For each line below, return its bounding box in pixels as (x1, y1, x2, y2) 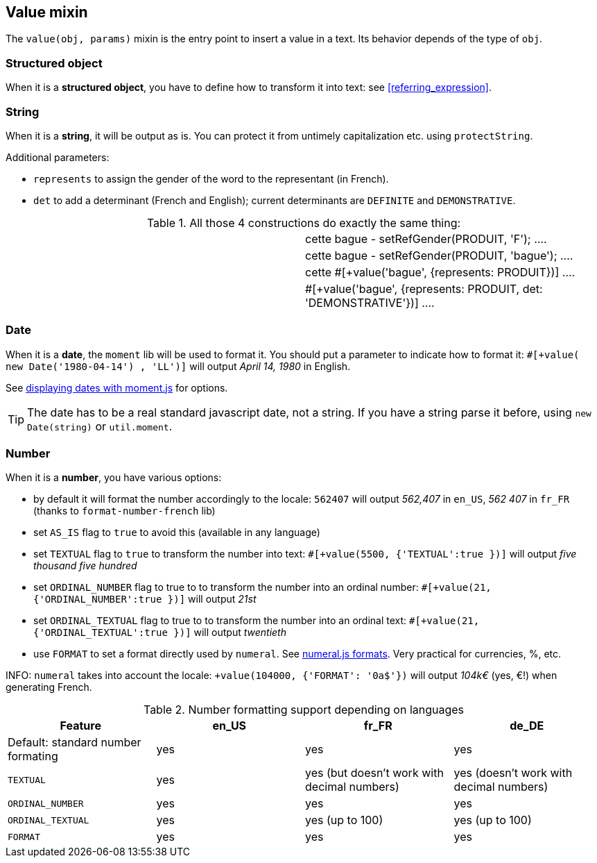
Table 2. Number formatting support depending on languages (143, 703, 465, 717)
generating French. (6, 681, 92, 694)
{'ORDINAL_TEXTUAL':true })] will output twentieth (33, 626, 286, 639)
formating (8, 749, 58, 764)
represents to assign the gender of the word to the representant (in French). (33, 172, 389, 185)
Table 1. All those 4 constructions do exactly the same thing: (146, 215, 461, 230)
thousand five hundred (33, 560, 137, 572)
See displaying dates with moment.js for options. (6, 381, 228, 394)
